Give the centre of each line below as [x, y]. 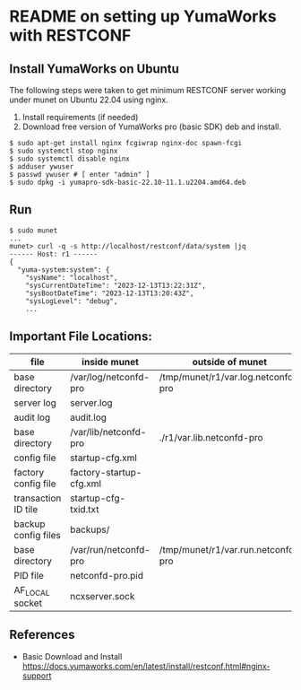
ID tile [26, 509]
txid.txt [85, 509]
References [42, 635]
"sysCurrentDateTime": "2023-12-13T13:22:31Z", [116, 285]
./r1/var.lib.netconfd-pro [211, 437]
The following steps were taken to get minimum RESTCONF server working [148, 90]
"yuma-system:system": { [64, 270]
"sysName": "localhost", [72, 277]
